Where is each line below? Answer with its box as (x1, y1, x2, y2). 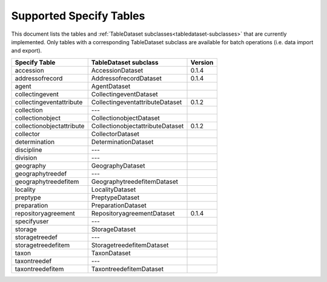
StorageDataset (91, 225, 136, 233)
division (15, 153, 38, 162)
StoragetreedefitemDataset (91, 241, 169, 249)
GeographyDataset (91, 161, 145, 169)
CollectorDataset (91, 130, 139, 138)
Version (190, 58, 214, 67)
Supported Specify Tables (11, 9, 145, 22)
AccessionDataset (91, 66, 144, 74)
